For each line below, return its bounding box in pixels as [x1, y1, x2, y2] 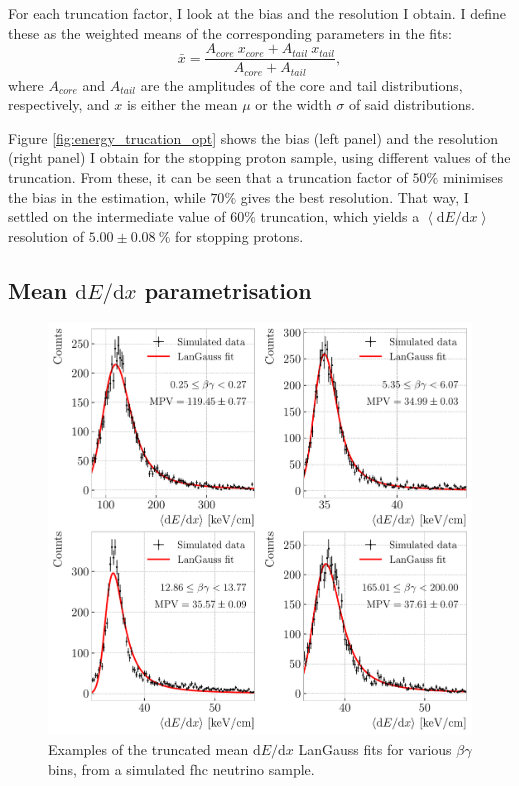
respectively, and [8, 94, 110, 115]
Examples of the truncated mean [48, 739, 249, 760]
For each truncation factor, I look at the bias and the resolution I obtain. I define [8, 3, 506, 23]
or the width [255, 94, 332, 115]
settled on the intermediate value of [8, 206, 226, 227]
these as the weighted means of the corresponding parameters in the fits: [8, 22, 452, 43]
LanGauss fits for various [298, 739, 452, 760]
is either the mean [126, 94, 238, 115]
